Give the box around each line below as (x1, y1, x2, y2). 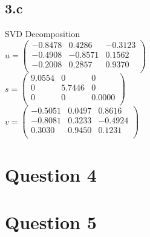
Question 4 (5, 162, 97, 187)
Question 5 (5, 209, 97, 234)
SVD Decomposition (5, 27, 80, 40)
